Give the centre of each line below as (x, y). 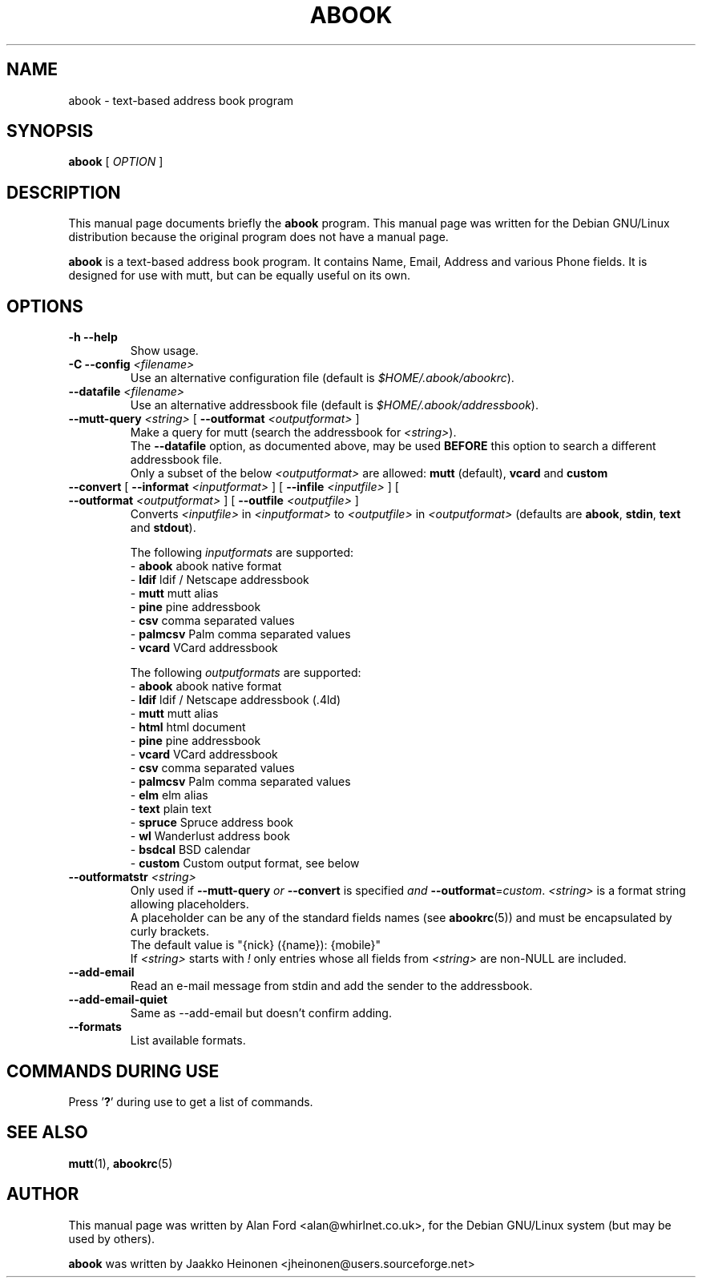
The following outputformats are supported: (246, 673)
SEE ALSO (47, 1133)
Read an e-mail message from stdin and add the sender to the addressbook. (331, 986)
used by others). (112, 1238)
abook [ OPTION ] (116, 162)
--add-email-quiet (118, 1000)
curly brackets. (169, 932)
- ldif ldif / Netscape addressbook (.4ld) (235, 700)
